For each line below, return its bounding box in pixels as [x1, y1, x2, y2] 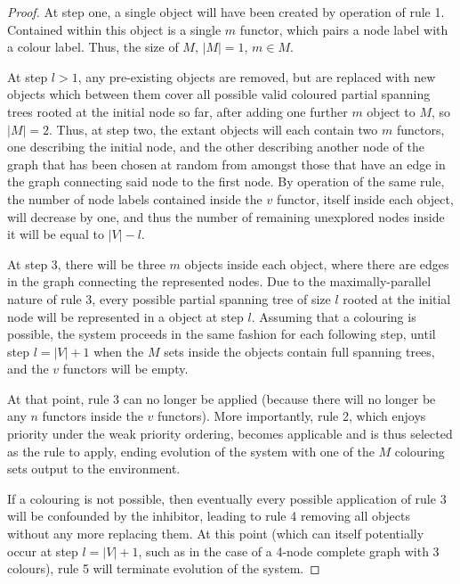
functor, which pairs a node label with [239, 20, 448, 38]
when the [93, 341, 144, 360]
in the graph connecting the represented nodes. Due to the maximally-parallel [7, 272, 432, 291]
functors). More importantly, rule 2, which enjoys [157, 407, 426, 425]
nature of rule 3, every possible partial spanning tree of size [7, 289, 331, 308]
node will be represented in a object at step [7, 307, 244, 325]
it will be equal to [7, 225, 104, 243]
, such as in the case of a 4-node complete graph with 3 [138, 541, 440, 560]
